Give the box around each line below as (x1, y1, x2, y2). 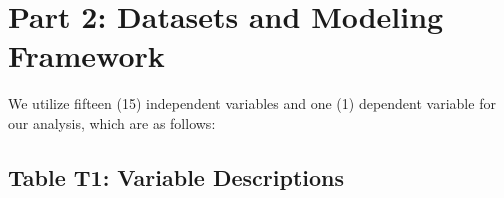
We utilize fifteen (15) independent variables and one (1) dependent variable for (8, 93, 496, 114)
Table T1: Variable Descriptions (8, 161, 344, 192)
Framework (8, 35, 165, 76)
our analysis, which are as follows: (8, 112, 216, 133)
